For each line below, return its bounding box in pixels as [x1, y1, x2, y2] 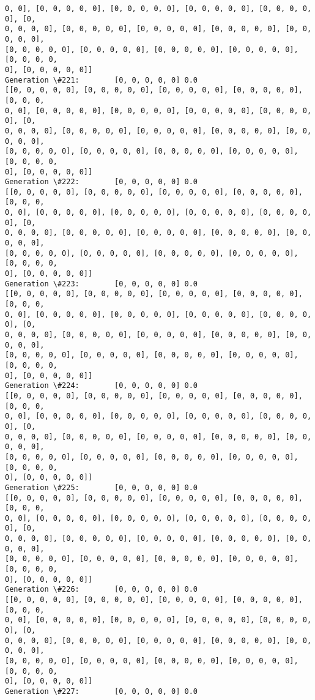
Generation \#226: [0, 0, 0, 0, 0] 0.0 [5, 585, 198, 594]
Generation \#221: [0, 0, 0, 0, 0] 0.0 [5, 75, 198, 84]
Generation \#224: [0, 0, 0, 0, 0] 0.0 [5, 381, 198, 390]
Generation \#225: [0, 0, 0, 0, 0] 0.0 [5, 483, 198, 492]
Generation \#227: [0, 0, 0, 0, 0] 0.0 [5, 687, 198, 696]
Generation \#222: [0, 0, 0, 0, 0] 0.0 [5, 177, 198, 187]
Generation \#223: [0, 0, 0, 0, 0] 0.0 [5, 279, 198, 288]
